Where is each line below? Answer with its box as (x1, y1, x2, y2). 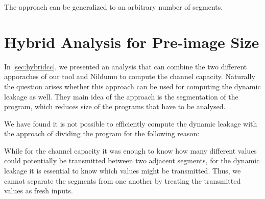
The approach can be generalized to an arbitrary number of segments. (4, 2, 223, 12)
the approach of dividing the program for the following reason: (4, 128, 200, 139)
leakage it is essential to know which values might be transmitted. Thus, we (4, 165, 241, 176)
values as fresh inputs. (4, 185, 73, 196)
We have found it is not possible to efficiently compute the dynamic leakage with (4, 118, 257, 129)
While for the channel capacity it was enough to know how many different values (4, 145, 257, 156)
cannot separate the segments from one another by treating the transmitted (4, 175, 241, 186)
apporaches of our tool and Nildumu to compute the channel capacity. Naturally (4, 71, 255, 82)
